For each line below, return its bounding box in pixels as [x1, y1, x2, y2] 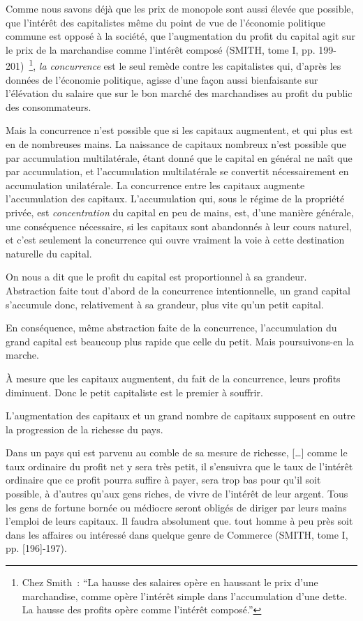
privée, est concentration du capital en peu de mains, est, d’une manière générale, [6, 204, 354, 219]
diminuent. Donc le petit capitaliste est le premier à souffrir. [6, 384, 263, 399]
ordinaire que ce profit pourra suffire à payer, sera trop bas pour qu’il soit [6, 472, 321, 487]
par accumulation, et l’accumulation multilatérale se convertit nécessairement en [6, 164, 349, 179]
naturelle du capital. [6, 246, 92, 260]
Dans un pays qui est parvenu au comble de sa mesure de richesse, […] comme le [6, 445, 348, 460]
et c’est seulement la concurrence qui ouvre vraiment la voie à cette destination [6, 232, 345, 247]
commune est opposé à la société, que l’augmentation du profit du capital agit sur [6, 29, 355, 43]
